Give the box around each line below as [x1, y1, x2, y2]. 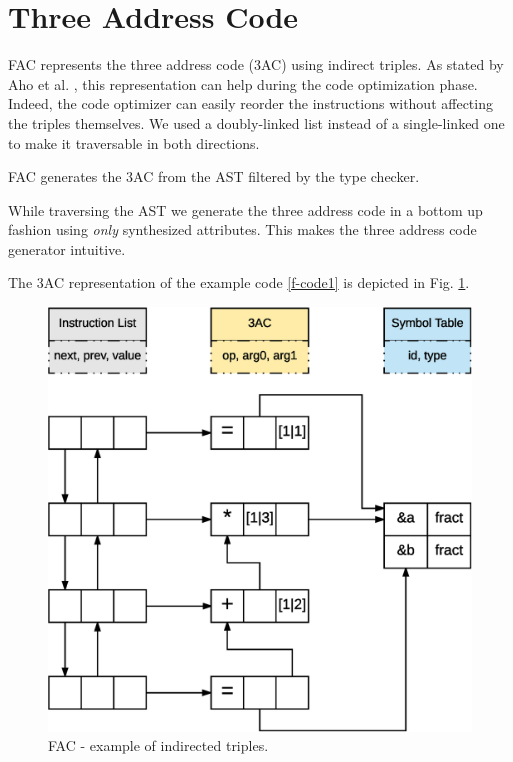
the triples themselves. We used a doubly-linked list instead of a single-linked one [8, 112, 505, 133]
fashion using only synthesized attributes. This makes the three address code [8, 219, 477, 240]
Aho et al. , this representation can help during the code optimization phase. [8, 73, 478, 94]
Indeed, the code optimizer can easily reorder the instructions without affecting [8, 93, 493, 114]
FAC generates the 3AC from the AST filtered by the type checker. [8, 166, 420, 187]
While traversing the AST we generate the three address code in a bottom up [8, 199, 483, 220]
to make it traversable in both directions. [8, 132, 260, 153]
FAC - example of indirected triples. [48, 735, 269, 756]
